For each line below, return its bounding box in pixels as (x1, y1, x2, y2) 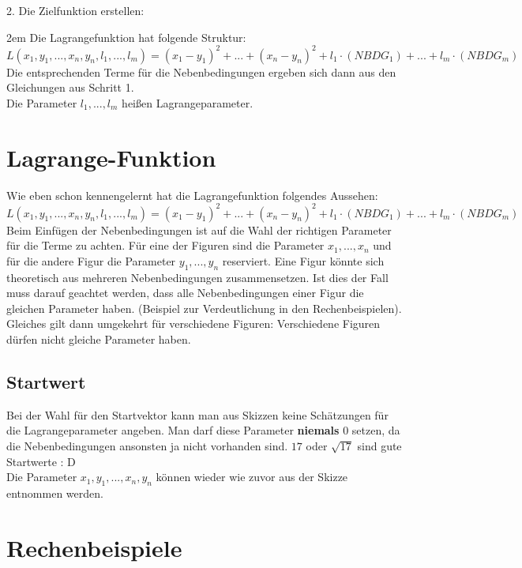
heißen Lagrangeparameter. (122, 94, 253, 111)
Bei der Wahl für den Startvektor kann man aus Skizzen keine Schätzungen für (6, 406, 389, 423)
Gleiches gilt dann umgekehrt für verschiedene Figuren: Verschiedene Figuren (6, 315, 381, 332)
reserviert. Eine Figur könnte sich (222, 252, 385, 269)
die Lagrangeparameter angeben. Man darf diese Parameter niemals (6, 422, 340, 438)
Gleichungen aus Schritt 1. (6, 79, 134, 96)
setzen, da (351, 422, 400, 438)
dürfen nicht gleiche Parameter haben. (6, 331, 191, 348)
